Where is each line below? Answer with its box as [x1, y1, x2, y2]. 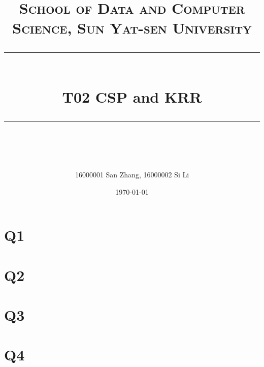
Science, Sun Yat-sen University [12, 17, 252, 38]
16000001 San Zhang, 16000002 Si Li [75, 169, 189, 180]
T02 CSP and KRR [62, 86, 202, 107]
